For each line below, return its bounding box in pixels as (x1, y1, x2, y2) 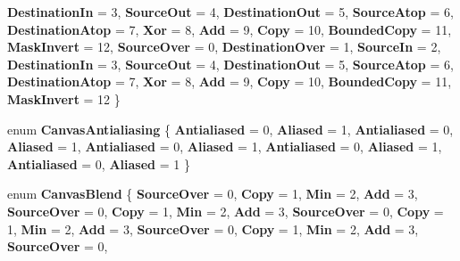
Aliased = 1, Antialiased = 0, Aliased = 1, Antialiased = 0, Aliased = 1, (7, 137, 442, 156)
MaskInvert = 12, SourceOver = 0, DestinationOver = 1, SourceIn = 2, (7, 37, 441, 56)
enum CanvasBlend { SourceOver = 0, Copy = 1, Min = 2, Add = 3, (7, 184, 418, 203)
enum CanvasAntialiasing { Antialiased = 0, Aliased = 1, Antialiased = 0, (7, 119, 454, 138)
